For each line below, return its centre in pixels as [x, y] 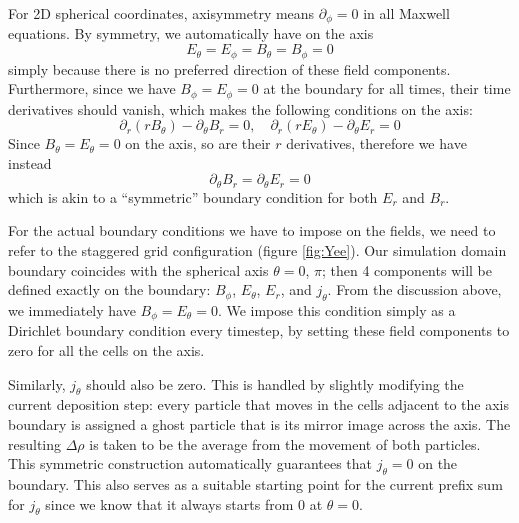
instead [30, 162]
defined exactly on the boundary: [109, 289]
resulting [35, 443]
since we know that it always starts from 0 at [184, 503]
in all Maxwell [406, 13]
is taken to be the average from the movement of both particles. [285, 443]
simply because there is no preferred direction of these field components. [229, 68]
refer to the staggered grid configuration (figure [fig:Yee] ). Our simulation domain [257, 249]
